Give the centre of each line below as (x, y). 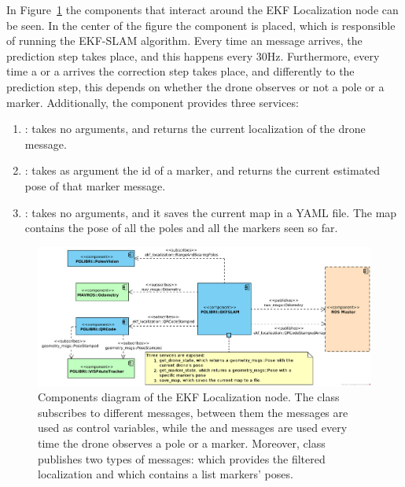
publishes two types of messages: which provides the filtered (182, 458)
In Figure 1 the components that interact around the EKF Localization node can (202, 9)
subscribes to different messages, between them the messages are (193, 412)
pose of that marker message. (95, 185)
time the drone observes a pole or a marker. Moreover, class (182, 443)
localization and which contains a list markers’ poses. (166, 474)
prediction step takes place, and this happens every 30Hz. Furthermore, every (193, 55)
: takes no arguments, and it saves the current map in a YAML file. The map (211, 212)
